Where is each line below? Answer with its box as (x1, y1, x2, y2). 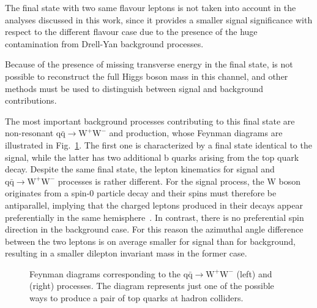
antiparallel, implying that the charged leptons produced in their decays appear (5, 198, 303, 211)
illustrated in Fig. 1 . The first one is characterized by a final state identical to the (5, 138, 312, 151)
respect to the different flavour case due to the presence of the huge (5, 25, 258, 38)
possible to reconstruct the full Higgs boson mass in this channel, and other (5, 69, 288, 82)
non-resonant (5, 126, 54, 139)
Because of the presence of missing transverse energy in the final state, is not (5, 58, 293, 71)
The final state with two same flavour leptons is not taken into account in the (5, 1, 296, 13)
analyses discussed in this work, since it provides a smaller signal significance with (5, 13, 313, 26)
